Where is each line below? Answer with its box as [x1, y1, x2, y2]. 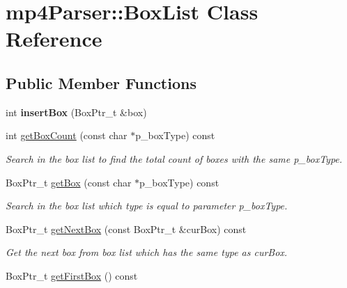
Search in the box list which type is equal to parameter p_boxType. [6, 198, 288, 213]
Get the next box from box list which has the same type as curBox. [6, 245, 288, 259]
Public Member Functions [6, 72, 196, 93]
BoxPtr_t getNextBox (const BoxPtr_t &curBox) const [6, 221, 247, 236]
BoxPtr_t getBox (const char [6, 175, 132, 189]
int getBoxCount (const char [6, 128, 128, 143]
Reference [6, 24, 102, 53]
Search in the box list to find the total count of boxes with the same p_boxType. [6, 151, 343, 166]
